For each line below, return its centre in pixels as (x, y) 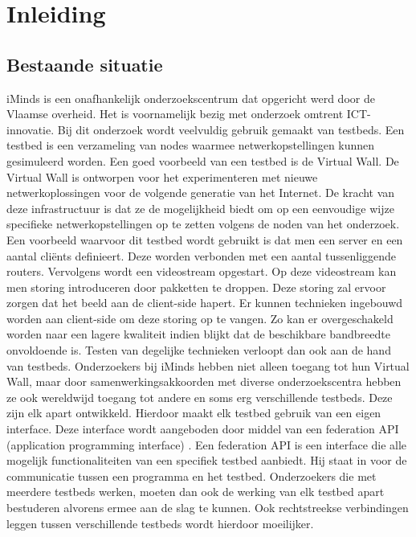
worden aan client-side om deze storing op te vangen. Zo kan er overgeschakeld (200, 318)
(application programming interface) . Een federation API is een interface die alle (207, 444)
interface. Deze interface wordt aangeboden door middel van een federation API (203, 429)
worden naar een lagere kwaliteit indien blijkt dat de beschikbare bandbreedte (198, 334)
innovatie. (31, 129)
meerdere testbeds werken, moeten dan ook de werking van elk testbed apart (196, 492)
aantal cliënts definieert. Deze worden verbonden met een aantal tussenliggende (202, 255)
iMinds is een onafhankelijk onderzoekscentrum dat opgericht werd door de (191, 98)
